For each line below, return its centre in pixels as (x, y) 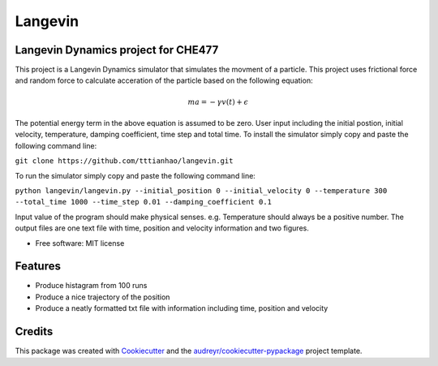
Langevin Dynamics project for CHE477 (117, 50)
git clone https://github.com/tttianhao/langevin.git (124, 161)
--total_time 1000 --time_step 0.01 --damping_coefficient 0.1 (143, 202)
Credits (34, 332)
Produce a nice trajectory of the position (103, 297)
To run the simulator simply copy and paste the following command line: (135, 175)
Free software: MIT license (80, 243)
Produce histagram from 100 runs (91, 286)
